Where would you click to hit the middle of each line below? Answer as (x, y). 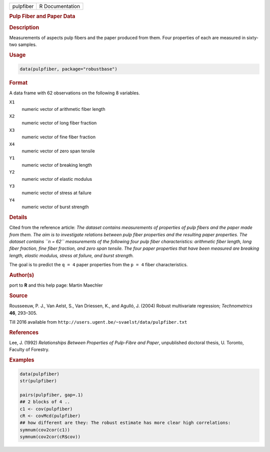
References (24, 332)
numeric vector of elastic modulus (57, 179)
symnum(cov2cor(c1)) (45, 430)
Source (18, 296)
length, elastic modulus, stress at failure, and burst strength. (71, 255)
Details (18, 217)
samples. (27, 44)
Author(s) (22, 275)
